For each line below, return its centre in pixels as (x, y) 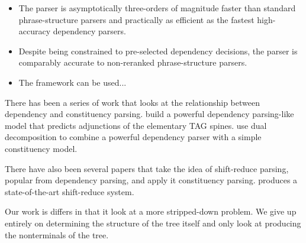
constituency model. (41, 148)
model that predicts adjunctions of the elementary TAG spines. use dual (136, 125)
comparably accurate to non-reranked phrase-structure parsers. (133, 62)
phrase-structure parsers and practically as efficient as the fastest (136, 19)
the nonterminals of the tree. (57, 234)
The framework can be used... (73, 82)
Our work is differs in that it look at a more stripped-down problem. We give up (151, 211)
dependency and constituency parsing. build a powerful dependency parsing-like (149, 114)
